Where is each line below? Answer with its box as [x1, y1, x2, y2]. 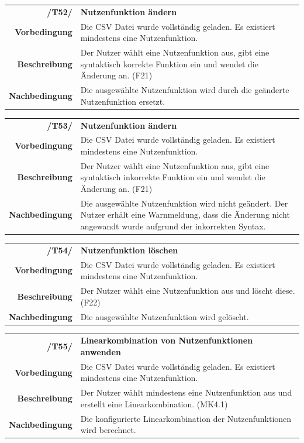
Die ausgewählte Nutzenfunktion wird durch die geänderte [80, 84, 289, 96]
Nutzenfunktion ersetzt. [80, 95, 165, 107]
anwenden [80, 346, 121, 358]
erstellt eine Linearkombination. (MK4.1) [80, 397, 228, 410]
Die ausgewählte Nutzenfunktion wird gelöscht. [80, 310, 249, 322]
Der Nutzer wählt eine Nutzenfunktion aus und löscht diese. [80, 284, 295, 297]
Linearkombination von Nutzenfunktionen [80, 334, 253, 346]
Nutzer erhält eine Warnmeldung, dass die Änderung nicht [80, 208, 290, 221]
